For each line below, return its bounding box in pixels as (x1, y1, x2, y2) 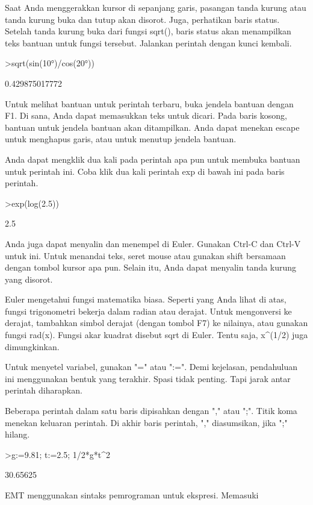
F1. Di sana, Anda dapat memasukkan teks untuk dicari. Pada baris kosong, (5, 109, 287, 122)
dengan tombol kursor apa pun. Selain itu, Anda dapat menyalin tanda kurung (5, 261, 297, 274)
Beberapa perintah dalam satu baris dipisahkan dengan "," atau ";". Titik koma (5, 404, 297, 417)
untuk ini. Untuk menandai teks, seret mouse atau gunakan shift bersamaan (5, 249, 286, 262)
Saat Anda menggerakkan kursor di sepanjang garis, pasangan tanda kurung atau (5, 1, 306, 13)
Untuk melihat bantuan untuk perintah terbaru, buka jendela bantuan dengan (5, 97, 294, 110)
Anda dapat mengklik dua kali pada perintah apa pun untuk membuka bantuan (5, 152, 300, 165)
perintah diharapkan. (5, 384, 82, 397)
